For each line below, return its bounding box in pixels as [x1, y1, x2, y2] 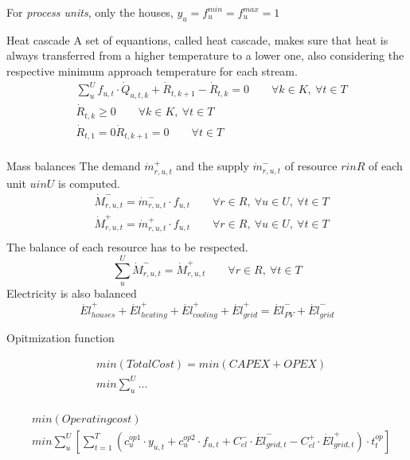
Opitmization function [6, 329, 115, 345]
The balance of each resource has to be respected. [6, 239, 248, 255]
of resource [284, 158, 338, 174]
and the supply [176, 158, 249, 174]
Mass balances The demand [6, 158, 141, 174]
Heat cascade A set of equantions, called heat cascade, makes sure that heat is [6, 31, 389, 48]
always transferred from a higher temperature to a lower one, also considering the [6, 47, 404, 64]
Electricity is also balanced [6, 285, 137, 302]
